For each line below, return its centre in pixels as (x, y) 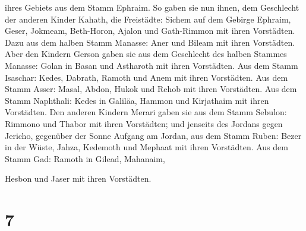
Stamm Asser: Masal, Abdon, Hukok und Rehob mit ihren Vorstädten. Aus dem (151, 89)
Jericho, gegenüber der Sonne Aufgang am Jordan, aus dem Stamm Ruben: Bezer (153, 135)
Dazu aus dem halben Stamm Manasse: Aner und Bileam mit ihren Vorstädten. (150, 42)
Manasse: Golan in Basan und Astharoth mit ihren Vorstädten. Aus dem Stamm (152, 65)
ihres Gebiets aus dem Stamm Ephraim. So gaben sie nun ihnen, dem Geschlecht (152, 7)
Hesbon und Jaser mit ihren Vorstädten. (78, 178)
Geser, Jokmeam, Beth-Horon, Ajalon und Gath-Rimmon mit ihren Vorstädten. (150, 31)
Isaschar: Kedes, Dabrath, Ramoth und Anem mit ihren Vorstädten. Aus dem (146, 77)
